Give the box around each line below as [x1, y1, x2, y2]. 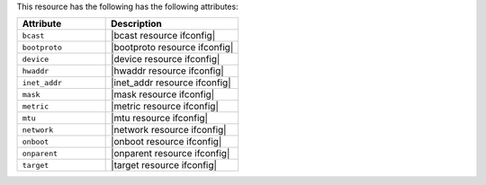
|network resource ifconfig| [111, 124, 227, 137]
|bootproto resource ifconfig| [111, 41, 234, 54]
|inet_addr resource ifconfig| [111, 76, 231, 89]
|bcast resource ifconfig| [111, 30, 216, 42]
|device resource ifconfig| [111, 53, 220, 66]
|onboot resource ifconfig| [111, 136, 222, 148]
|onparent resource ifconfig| [111, 147, 230, 160]
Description [111, 18, 162, 31]
